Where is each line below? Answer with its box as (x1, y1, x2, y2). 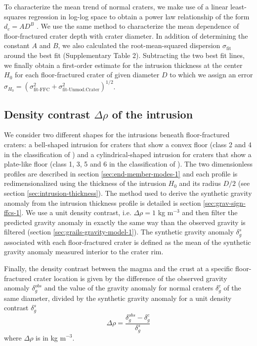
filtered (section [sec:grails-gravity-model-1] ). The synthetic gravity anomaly (4, 227, 234, 237)
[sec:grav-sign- (203, 197, 246, 208)
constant (4, 40, 30, 51)
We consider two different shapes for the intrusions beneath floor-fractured (4, 129, 230, 140)
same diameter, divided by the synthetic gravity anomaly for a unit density (4, 292, 232, 303)
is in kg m (36, 332, 66, 343)
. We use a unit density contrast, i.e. (21, 207, 131, 218)
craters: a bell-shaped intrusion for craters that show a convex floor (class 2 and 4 (4, 139, 252, 150)
